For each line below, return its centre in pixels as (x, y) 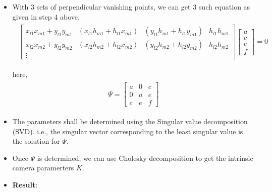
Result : (25, 185)
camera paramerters (43, 168)
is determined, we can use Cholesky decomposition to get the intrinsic (145, 158)
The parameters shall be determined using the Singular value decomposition (130, 121)
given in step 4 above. (46, 16)
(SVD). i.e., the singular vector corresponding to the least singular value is (128, 131)
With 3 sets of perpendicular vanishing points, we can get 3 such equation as (131, 7)
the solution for (36, 141)
